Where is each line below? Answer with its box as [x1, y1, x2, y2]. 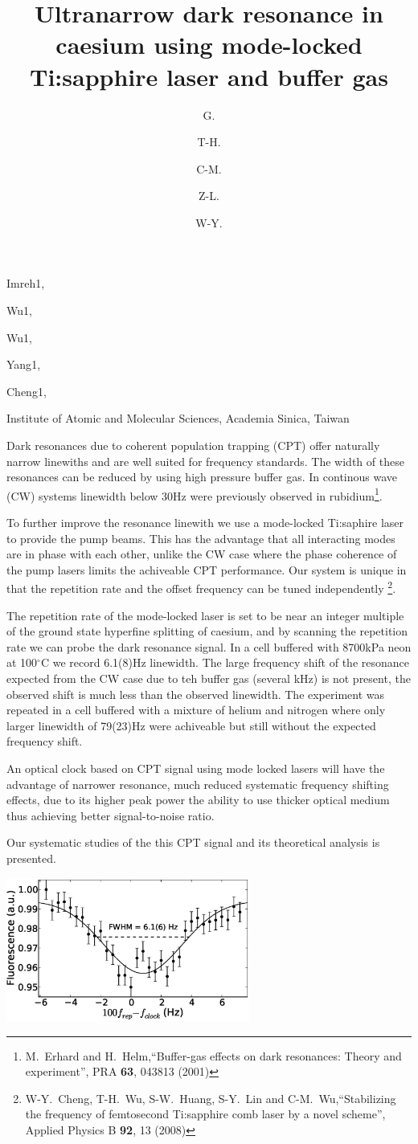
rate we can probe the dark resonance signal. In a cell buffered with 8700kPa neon [6, 638, 412, 655]
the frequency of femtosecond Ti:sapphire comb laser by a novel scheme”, [25, 1105, 386, 1122]
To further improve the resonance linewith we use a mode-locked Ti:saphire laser [6, 514, 404, 531]
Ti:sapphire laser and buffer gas [30, 59, 388, 92]
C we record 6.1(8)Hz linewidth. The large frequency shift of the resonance [40, 654, 409, 671]
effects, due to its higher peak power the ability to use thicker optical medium [6, 791, 390, 808]
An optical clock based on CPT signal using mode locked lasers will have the [6, 760, 385, 777]
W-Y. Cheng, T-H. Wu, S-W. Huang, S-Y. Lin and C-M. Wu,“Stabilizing [25, 1089, 396, 1106]
